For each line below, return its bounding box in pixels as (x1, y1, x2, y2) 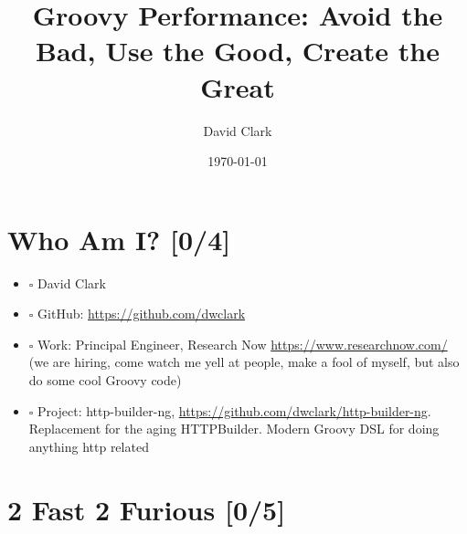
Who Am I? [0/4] (7, 220, 231, 257)
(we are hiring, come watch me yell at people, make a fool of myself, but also (28, 352, 460, 372)
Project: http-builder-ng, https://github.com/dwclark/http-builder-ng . (37, 401, 431, 420)
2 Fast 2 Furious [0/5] (7, 490, 286, 528)
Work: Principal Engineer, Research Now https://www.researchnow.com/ (37, 334, 448, 353)
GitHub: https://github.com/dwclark (37, 304, 246, 323)
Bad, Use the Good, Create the (36, 32, 440, 69)
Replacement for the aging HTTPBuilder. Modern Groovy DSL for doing (28, 419, 440, 438)
